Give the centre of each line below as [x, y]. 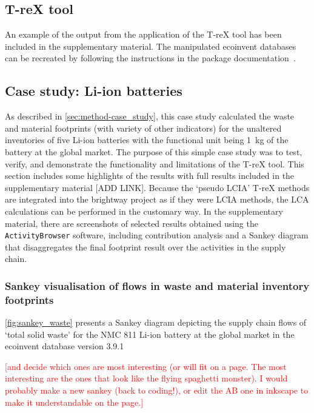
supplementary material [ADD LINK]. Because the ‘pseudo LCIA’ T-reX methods [157, 187]
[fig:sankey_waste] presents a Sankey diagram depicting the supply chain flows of [156, 322]
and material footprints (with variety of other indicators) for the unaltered [143, 128]
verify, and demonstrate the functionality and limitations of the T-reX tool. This [155, 163]
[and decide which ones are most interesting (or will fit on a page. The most [146, 366]
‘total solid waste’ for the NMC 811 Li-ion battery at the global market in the [150, 334]
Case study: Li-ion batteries [94, 91]
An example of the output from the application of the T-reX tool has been [143, 34]
